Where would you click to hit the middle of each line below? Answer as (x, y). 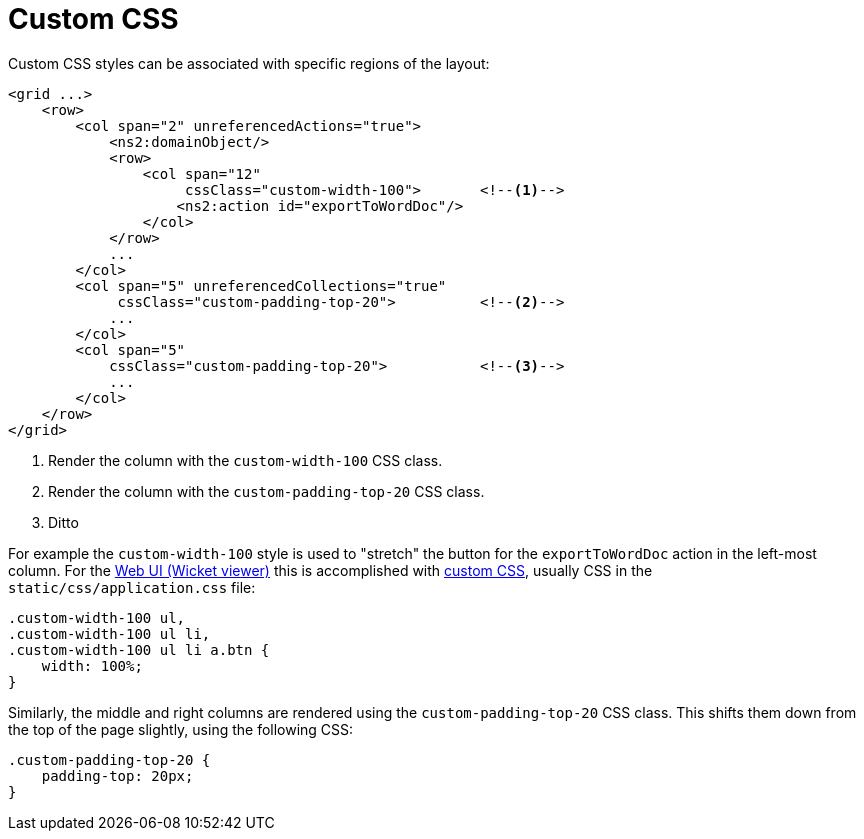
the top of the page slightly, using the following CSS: (181, 729)
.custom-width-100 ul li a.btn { (139, 649)
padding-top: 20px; (117, 775)
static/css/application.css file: (132, 587)
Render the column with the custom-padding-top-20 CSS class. (266, 491)
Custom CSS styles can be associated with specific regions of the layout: (249, 63)
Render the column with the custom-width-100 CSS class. (245, 460)
